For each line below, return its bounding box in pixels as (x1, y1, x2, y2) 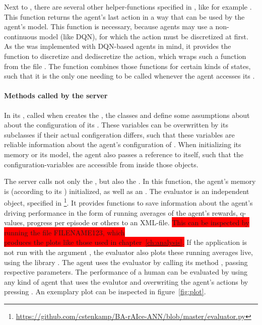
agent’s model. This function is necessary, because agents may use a (4, 21, 213, 32)
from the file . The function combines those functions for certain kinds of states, (4, 60, 251, 71)
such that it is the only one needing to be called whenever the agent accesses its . (4, 71, 255, 81)
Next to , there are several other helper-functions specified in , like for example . (4, 2, 252, 12)
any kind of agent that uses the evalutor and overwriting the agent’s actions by (4, 276, 248, 287)
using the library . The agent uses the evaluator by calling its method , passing (4, 256, 248, 267)
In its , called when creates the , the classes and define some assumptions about (4, 109, 250, 120)
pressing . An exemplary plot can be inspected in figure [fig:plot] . (4, 286, 206, 297)
